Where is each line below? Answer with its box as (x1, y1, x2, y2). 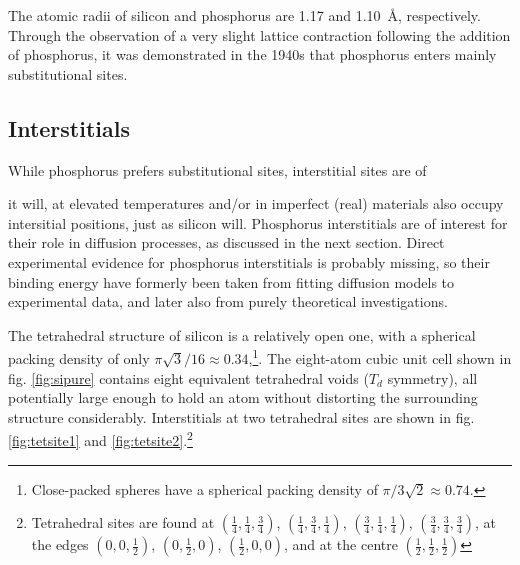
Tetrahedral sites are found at (31, 512, 215, 533)
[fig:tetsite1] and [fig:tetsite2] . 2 (8, 427, 193, 451)
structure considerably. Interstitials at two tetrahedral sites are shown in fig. (8, 406, 475, 427)
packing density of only (8, 347, 150, 368)
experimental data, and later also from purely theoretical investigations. (8, 291, 448, 312)
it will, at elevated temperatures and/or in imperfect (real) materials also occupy (8, 193, 504, 214)
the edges (31, 534, 89, 555)
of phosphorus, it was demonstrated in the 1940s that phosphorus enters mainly (8, 44, 497, 65)
